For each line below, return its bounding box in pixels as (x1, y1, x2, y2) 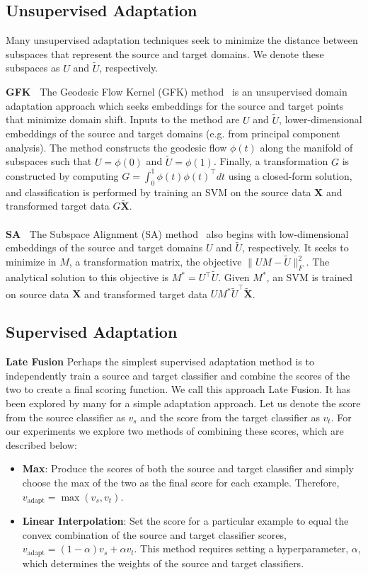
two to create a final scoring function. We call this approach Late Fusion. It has (6, 382, 351, 397)
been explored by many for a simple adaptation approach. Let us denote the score (6, 396, 361, 411)
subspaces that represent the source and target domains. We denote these (6, 46, 324, 61)
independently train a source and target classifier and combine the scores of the (6, 368, 350, 382)
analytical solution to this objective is (6, 270, 169, 285)
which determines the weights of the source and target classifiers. (22, 555, 304, 570)
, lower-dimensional (279, 112, 362, 127)
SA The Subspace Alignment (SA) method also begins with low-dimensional (6, 226, 349, 241)
